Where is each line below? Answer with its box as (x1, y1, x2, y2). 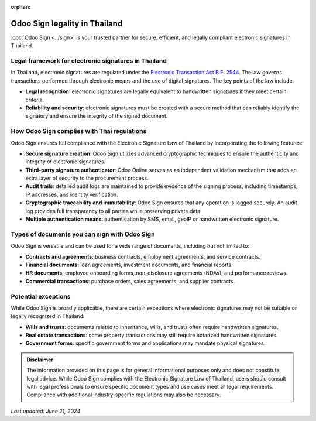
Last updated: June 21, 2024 (11, 408, 81, 415)
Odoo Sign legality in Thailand (11, 18, 123, 29)
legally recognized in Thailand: (11, 313, 85, 320)
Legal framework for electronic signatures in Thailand (11, 57, 167, 65)
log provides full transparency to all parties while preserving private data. (25, 207, 202, 214)
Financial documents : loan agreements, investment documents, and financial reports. (25, 261, 233, 268)
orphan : (11, 4, 31, 10)
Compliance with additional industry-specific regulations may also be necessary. (26, 391, 221, 398)
